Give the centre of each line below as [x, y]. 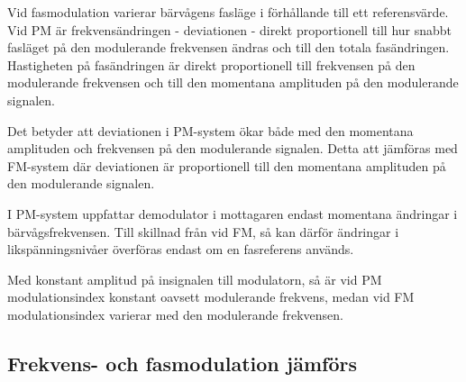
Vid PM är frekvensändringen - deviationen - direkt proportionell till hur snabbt [230, 29]
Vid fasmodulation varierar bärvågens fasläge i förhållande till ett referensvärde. [228, 12]
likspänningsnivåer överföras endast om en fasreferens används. [181, 249]
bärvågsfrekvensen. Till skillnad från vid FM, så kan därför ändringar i [203, 231]
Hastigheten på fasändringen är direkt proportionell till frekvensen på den [211, 64]
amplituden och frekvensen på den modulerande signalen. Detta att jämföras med [233, 148]
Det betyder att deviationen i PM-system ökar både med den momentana [210, 130]
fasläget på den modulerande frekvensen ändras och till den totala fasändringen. [228, 47]
